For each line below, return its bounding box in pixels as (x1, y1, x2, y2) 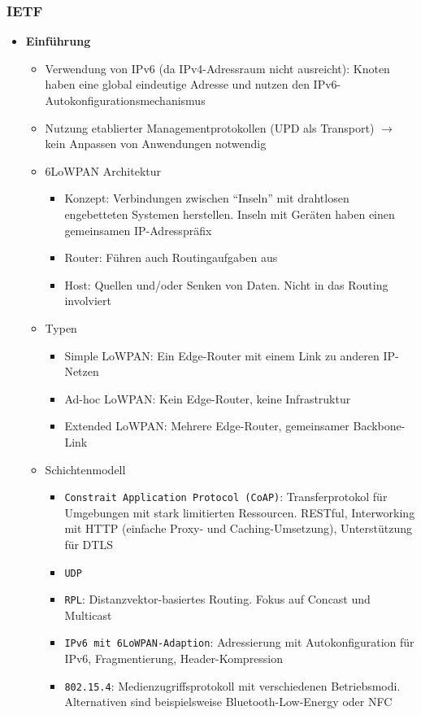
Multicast (64, 606, 112, 623)
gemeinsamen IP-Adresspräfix (64, 221, 212, 238)
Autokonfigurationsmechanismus (45, 92, 206, 108)
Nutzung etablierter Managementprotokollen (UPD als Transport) (45, 119, 375, 136)
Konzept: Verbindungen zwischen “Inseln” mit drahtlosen (64, 190, 349, 207)
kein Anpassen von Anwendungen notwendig (45, 135, 267, 152)
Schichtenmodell (45, 460, 126, 477)
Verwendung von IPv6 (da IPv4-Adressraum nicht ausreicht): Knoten (45, 59, 390, 76)
